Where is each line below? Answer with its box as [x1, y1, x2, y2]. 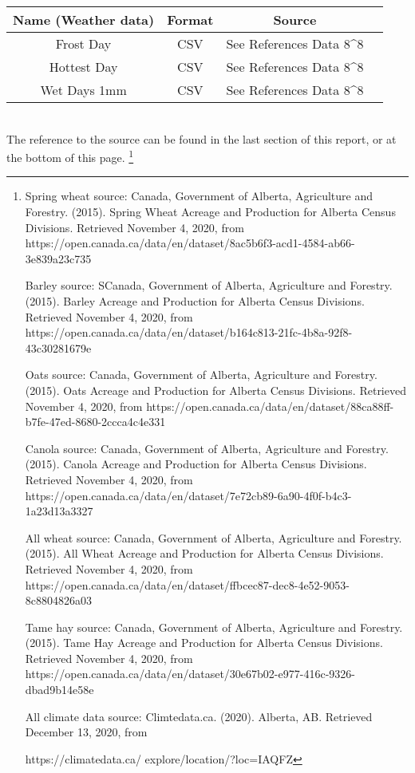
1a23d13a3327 [25, 503, 93, 519]
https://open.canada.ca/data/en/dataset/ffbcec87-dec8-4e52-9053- [25, 576, 350, 593]
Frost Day [55, 34, 112, 53]
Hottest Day [49, 57, 118, 76]
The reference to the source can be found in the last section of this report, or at [6, 130, 397, 147]
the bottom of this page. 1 [6, 147, 134, 165]
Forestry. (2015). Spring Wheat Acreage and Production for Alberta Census [25, 203, 396, 220]
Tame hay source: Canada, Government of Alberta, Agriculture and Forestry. [25, 618, 403, 635]
